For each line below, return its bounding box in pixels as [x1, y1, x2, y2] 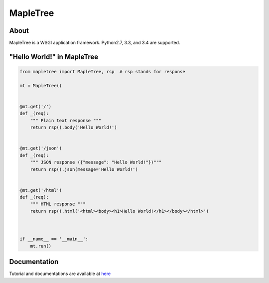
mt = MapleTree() [19, 83, 62, 88]
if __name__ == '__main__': [19, 236, 88, 242]
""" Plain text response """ [30, 118, 102, 123]
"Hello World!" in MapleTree [9, 52, 99, 61]
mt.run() [30, 243, 52, 249]
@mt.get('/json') [19, 145, 62, 151]
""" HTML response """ [30, 201, 86, 207]
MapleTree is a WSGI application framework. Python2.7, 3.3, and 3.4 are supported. [9, 40, 180, 46]
